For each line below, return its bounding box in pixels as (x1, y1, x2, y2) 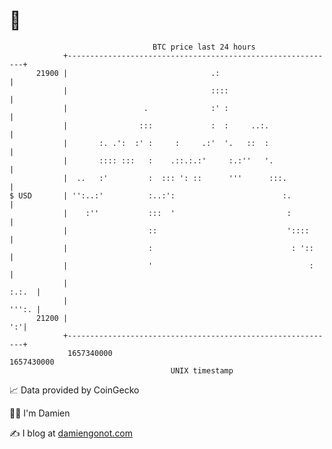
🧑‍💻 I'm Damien (9, 407, 71, 419)
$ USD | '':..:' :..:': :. (9, 190, 292, 201)
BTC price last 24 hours (152, 42, 256, 52)
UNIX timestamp (170, 365, 234, 376)
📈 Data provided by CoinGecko (9, 384, 140, 396)
